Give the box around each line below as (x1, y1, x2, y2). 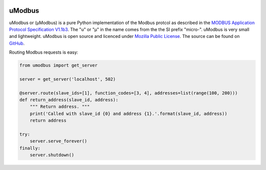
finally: (19, 145, 41, 151)
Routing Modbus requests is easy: (9, 49, 78, 55)
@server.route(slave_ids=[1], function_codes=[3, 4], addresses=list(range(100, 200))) (19, 90, 238, 96)
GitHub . (9, 40, 25, 46)
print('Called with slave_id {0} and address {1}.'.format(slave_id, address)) (30, 111, 228, 116)
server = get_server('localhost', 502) (19, 76, 116, 82)
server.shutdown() (30, 152, 74, 158)
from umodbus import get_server (19, 63, 98, 68)
